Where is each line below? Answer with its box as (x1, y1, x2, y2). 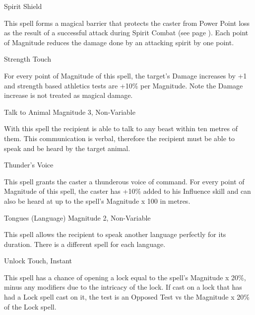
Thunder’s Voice (4, 159, 54, 170)
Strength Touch (4, 54, 51, 64)
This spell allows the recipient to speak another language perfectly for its (4, 229, 226, 239)
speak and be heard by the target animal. (4, 143, 130, 153)
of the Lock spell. (4, 301, 57, 312)
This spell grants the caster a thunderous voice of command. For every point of (4, 176, 245, 186)
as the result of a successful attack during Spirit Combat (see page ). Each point (4, 27, 249, 38)
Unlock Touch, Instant (4, 255, 72, 266)
